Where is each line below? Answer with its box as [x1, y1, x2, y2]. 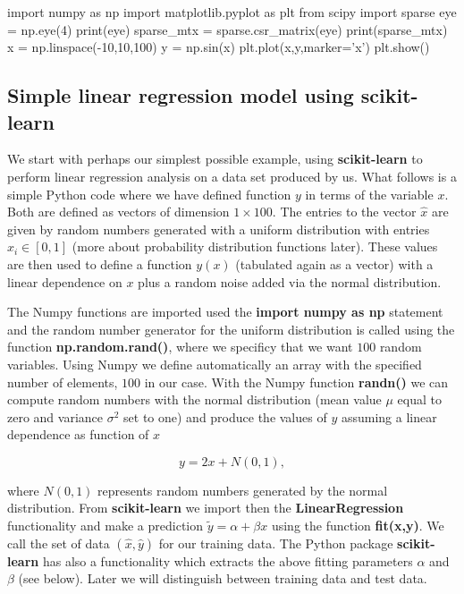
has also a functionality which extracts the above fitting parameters [42, 551, 413, 570]
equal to [397, 390, 442, 409]
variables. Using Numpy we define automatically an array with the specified [7, 354, 422, 373]
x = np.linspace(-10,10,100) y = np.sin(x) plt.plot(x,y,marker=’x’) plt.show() [7, 38, 430, 56]
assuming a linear [341, 407, 437, 426]
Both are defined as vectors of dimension [7, 202, 230, 221]
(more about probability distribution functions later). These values [72, 237, 438, 256]
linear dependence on [7, 272, 122, 291]
